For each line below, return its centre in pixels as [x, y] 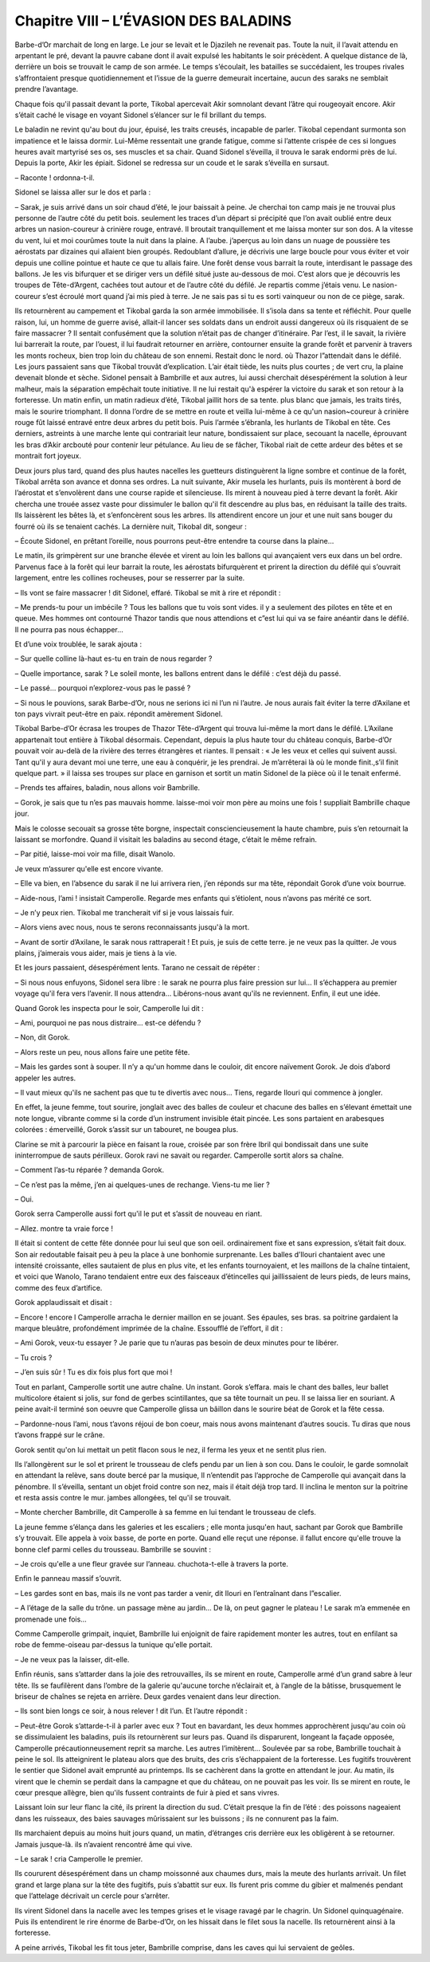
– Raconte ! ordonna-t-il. [55, 177]
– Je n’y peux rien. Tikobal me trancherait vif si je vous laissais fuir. [124, 912]
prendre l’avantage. [47, 89]
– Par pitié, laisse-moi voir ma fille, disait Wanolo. [95, 854]
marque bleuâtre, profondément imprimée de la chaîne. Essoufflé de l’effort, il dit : [149, 1328]
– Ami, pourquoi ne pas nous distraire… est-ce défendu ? [108, 1023]
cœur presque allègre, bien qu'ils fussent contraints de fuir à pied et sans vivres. [147, 1793]
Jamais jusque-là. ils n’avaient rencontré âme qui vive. [104, 1844]
